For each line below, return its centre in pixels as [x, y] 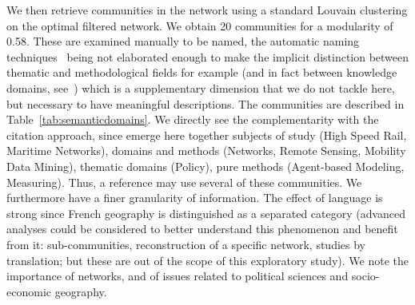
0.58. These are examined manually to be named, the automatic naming [183, 41]
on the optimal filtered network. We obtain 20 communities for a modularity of [200, 25]
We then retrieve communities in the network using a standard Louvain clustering [207, 10]
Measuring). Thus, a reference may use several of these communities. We [184, 182]
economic [29, 291]
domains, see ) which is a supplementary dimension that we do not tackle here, [201, 87]
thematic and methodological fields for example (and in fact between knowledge [202, 72]
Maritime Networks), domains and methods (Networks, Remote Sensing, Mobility [206, 151]
